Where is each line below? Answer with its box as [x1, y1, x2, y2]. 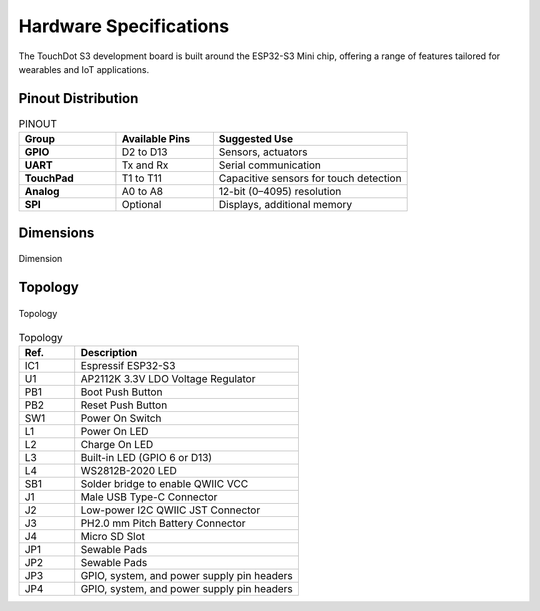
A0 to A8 [121, 185, 164, 199]
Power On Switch [80, 411, 162, 425]
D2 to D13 [121, 145, 168, 159]
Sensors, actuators [218, 145, 308, 159]
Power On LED [80, 425, 149, 439]
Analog [24, 185, 60, 199]
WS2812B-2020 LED [80, 464, 177, 478]
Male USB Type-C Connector [80, 490, 218, 504]
